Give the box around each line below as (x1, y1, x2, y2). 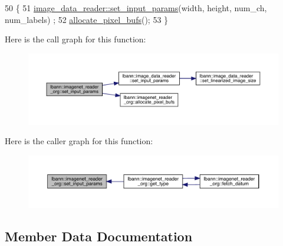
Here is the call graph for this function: (5, 33, 146, 45)
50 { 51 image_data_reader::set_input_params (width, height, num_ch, (5, 2, 267, 14)
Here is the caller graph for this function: (5, 135, 153, 147)
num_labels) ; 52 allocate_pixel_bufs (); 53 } (5, 13, 169, 25)
